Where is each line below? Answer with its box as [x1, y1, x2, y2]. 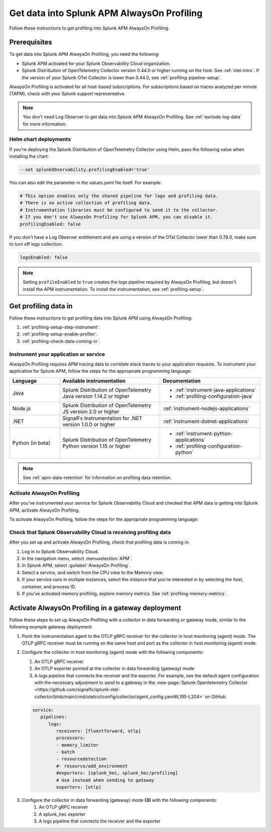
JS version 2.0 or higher [62, 408, 119, 415]
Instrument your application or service [9, 351, 105, 358]
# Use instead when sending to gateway [56, 777, 155, 783]
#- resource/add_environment [56, 763, 128, 769]
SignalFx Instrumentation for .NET [62, 414, 143, 421]
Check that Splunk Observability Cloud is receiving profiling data [9, 529, 171, 536]
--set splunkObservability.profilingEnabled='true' [20, 167, 150, 173]
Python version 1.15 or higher [62, 442, 130, 449]
